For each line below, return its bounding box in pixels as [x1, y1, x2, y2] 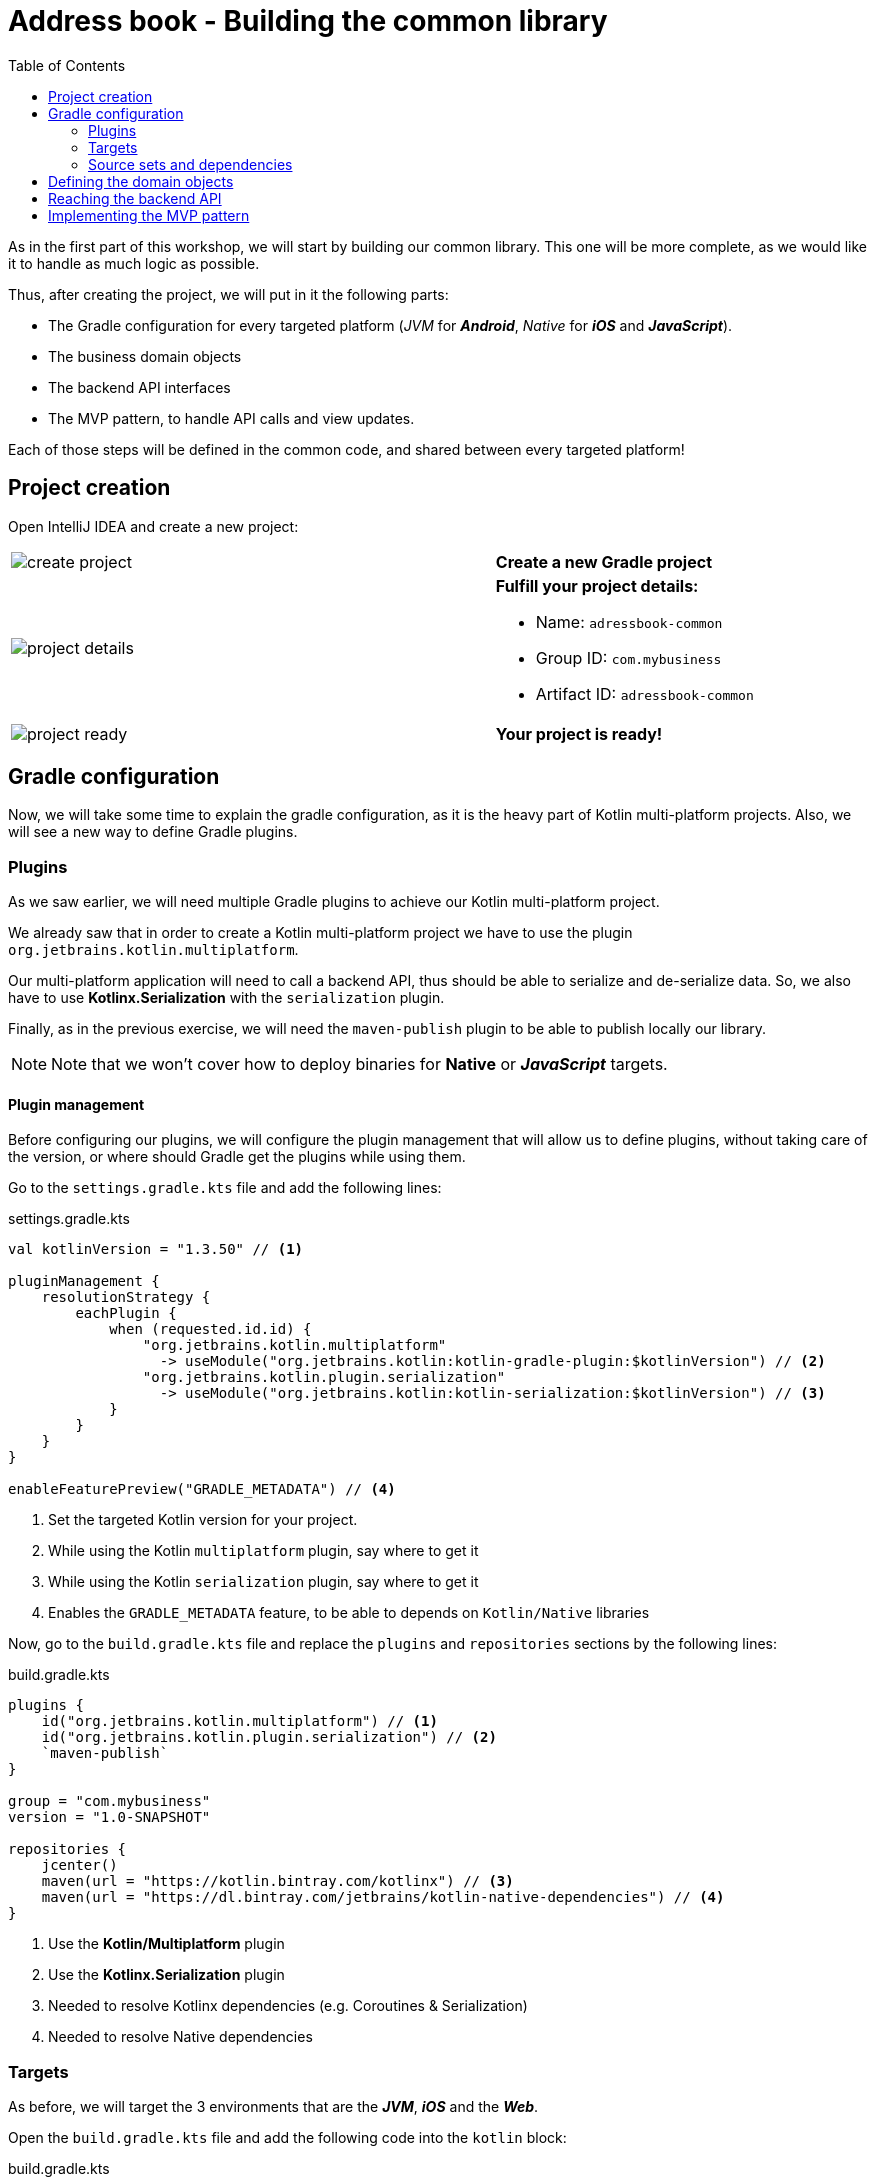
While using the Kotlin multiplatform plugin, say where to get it [48, 1542, 479, 1560]
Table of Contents [8, 56, 126, 74]
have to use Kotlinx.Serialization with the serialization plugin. [8, 989, 445, 1007]
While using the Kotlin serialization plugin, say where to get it [48, 1573, 479, 1591]
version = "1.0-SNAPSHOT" [8, 1809, 211, 1826]
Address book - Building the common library [8, 4, 608, 38]
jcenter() [41, 1857, 118, 1874]
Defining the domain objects [48, 172, 234, 190]
